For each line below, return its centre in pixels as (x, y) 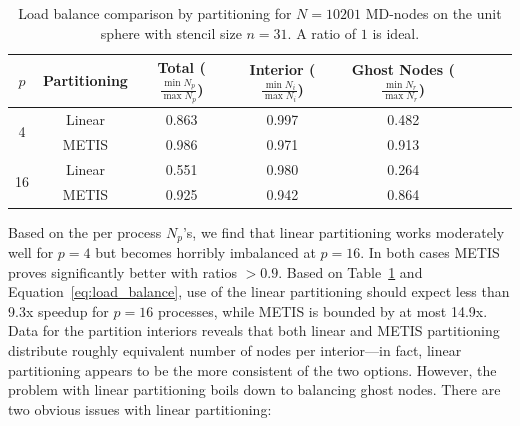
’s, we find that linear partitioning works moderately (343, 231)
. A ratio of (322, 32)
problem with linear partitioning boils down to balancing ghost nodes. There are (254, 389)
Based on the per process (85, 231)
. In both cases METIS (430, 252)
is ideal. (396, 32)
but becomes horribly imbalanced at (205, 252)
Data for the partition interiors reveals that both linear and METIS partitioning (254, 330)
